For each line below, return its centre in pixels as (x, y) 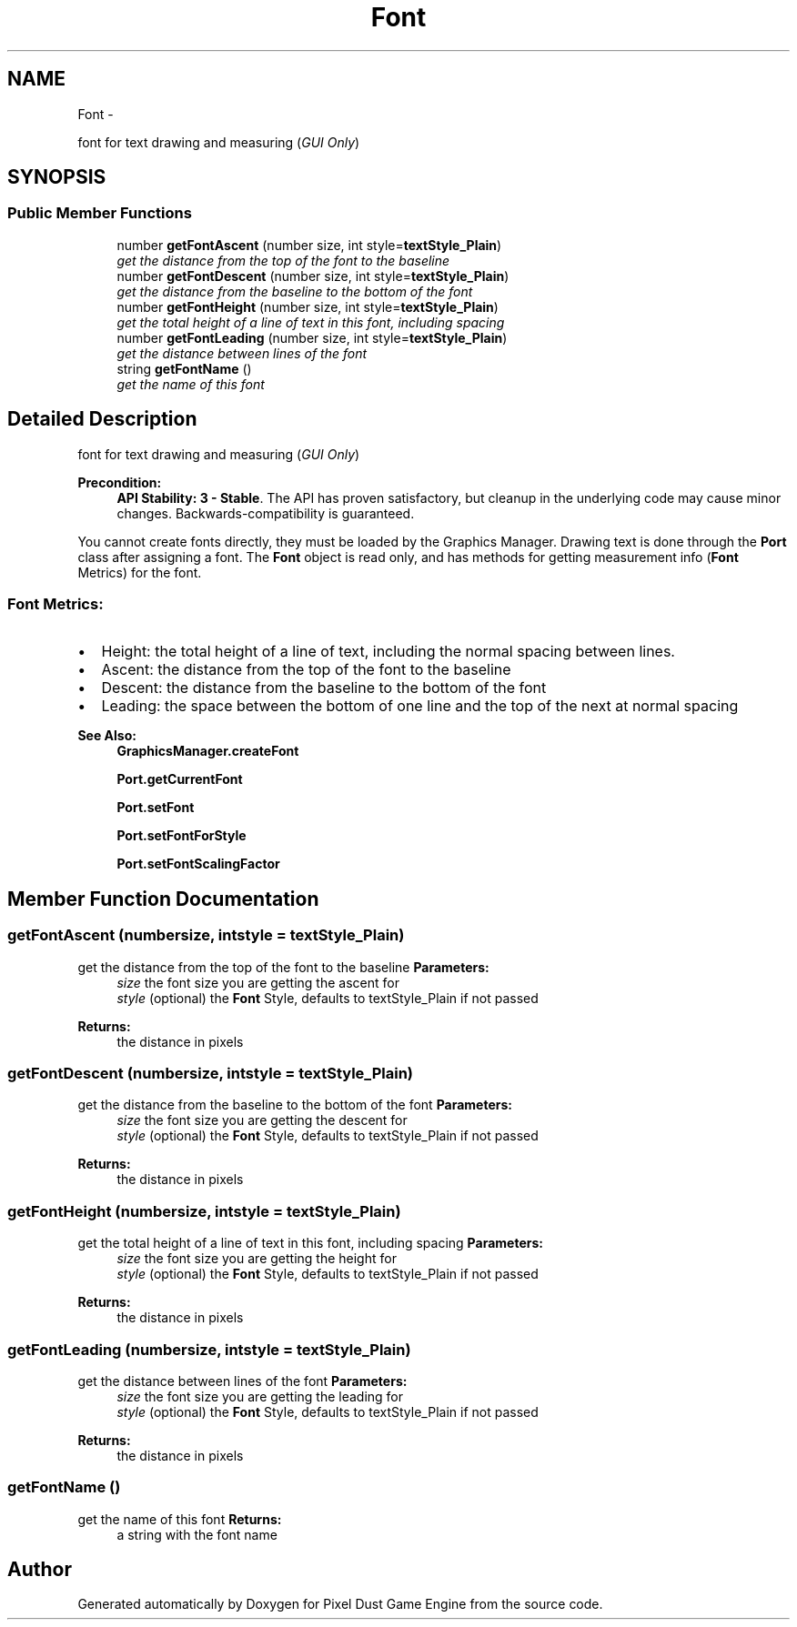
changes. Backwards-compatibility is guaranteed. (266, 513)
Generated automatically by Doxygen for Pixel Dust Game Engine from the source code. (340, 1604)
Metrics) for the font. (140, 572)
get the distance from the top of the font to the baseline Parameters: (283, 967)
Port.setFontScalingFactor (198, 864)
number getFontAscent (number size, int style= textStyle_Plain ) (309, 245)
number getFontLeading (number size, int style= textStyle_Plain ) (312, 337)
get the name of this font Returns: (180, 1519)
